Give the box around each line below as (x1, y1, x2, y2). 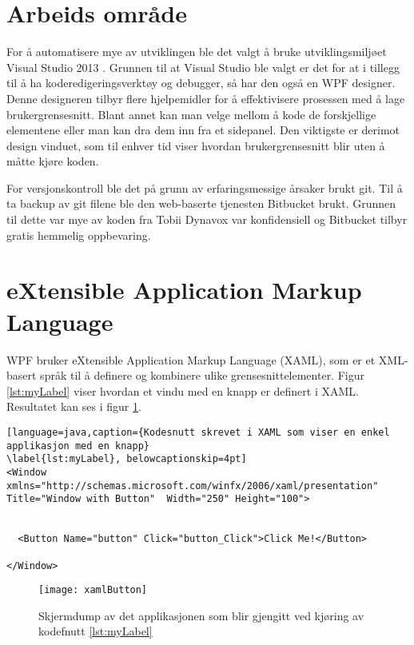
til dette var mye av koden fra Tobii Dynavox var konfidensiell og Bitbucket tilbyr (6, 211, 408, 228)
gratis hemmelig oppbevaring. (6, 226, 151, 243)
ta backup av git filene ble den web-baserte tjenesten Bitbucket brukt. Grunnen (6, 195, 396, 212)
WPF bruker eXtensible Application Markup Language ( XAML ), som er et (6, 351, 376, 368)
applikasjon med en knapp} (6, 440, 149, 452)
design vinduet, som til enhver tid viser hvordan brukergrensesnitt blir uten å (6, 137, 385, 153)
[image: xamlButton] (38, 584, 148, 596)
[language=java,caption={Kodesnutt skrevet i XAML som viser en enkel (6, 426, 390, 438)
